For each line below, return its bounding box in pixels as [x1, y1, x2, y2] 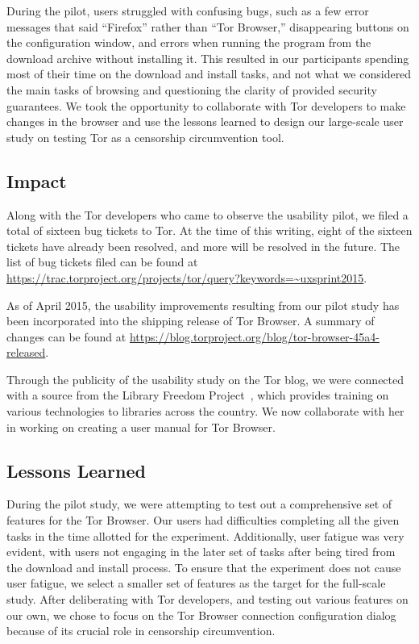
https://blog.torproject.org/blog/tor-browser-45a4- [129, 328, 380, 345]
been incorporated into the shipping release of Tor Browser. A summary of [6, 312, 375, 329]
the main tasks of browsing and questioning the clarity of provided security [6, 81, 377, 98]
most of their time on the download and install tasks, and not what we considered [6, 65, 412, 82]
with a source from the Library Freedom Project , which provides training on [6, 387, 389, 404]
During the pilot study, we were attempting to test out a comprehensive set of [6, 496, 392, 512]
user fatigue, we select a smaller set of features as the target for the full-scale [6, 575, 386, 592]
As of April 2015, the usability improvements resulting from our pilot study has [6, 296, 400, 313]
